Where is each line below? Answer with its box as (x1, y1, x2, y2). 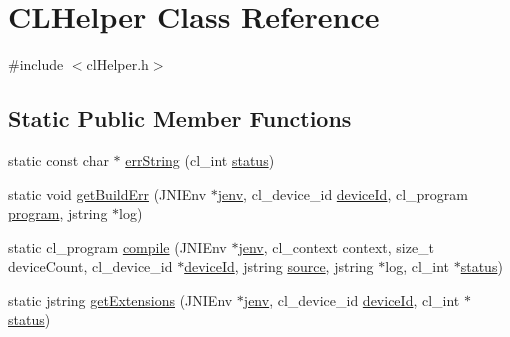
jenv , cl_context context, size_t (238, 236, 435, 257)
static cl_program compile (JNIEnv (8, 236, 227, 257)
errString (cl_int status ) (125, 149, 275, 170)
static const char (8, 149, 109, 170)
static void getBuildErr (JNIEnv (8, 183, 207, 204)
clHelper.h (86, 54, 149, 75)
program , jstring (8, 203, 108, 224)
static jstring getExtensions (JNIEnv (8, 289, 233, 310)
